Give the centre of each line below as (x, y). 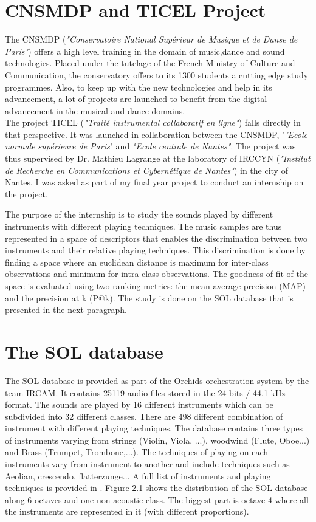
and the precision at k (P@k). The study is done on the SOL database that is (149, 297)
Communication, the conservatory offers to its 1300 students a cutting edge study (157, 74)
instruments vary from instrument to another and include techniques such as (147, 464)
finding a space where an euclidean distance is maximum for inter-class (137, 262)
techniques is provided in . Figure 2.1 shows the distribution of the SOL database (156, 488)
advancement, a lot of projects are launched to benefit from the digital (136, 99)
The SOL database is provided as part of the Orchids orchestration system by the (157, 380)
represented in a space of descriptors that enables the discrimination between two (156, 238)
